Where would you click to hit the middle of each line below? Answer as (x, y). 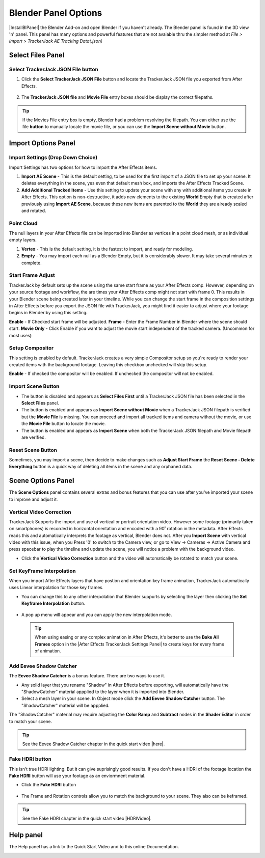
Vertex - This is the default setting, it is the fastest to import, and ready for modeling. (107, 249)
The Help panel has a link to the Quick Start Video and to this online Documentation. (94, 847)
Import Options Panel (42, 143)
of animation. (48, 651)
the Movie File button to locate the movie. (64, 424)
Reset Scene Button (33, 450)
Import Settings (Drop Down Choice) (53, 158)
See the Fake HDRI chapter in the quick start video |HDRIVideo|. (87, 818)
